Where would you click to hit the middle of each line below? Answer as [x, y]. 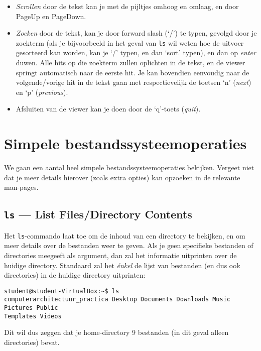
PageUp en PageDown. [51, 16]
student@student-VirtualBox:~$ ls [62, 291]
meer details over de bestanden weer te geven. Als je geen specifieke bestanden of [129, 245]
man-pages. [21, 187]
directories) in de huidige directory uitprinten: [75, 275]
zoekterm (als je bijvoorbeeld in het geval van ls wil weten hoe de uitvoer [130, 42]
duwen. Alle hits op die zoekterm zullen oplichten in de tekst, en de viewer [130, 63]
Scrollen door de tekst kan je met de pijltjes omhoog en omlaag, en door [127, 6]
